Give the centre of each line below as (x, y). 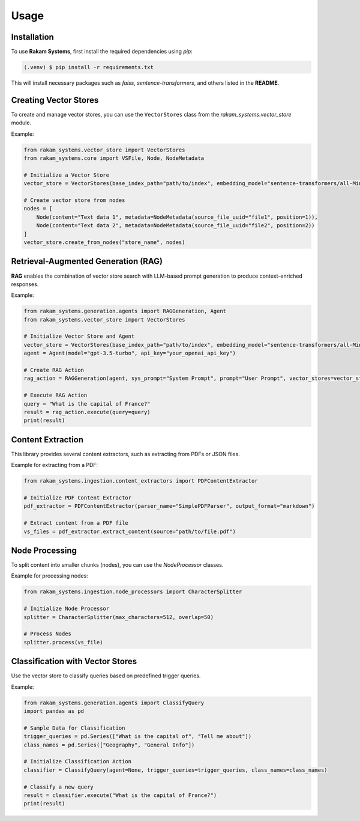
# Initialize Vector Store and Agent (79, 336)
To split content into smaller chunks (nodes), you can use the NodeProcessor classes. (117, 565)
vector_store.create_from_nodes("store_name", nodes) (104, 243)
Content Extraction (47, 440)
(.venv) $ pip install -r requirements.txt (89, 67)
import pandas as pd (54, 711)
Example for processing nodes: (49, 576)
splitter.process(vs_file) (63, 642)
